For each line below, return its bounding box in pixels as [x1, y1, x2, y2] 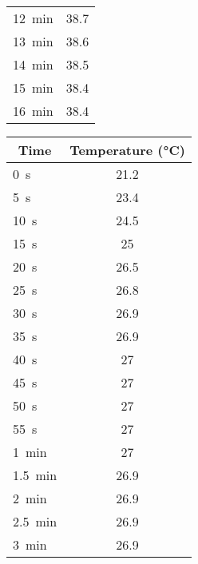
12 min [13, 9, 53, 27]
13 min [13, 32, 53, 50]
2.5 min [13, 512, 57, 530]
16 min [13, 101, 53, 120]
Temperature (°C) [69, 141, 185, 159]
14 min [13, 55, 53, 73]
